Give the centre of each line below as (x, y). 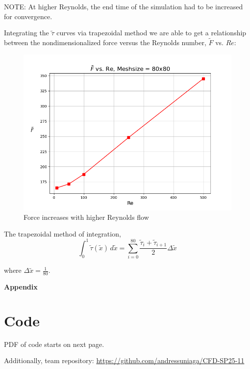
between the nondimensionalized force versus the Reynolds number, (105, 42)
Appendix (21, 287)
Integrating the (26, 33)
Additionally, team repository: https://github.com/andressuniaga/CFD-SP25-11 (124, 360)
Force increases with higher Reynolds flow (86, 217)
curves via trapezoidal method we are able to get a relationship (151, 33)
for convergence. (28, 16)
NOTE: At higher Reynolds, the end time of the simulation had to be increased (124, 6)
